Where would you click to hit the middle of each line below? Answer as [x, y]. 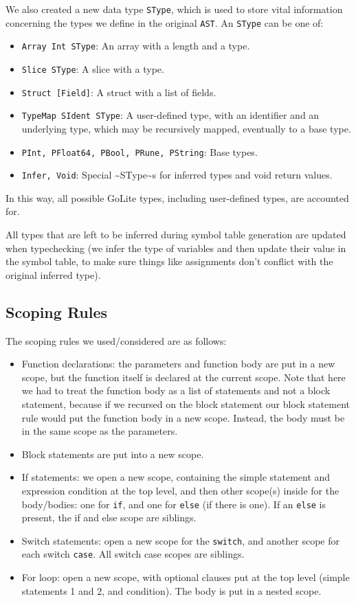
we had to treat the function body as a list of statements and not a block [176, 390]
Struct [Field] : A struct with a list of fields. [119, 92]
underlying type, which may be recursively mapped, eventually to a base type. [186, 128]
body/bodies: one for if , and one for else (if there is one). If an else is [174, 504]
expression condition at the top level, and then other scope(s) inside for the [180, 490]
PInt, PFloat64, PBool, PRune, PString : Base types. [140, 151]
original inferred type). [53, 274]
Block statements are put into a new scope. [113, 454]
